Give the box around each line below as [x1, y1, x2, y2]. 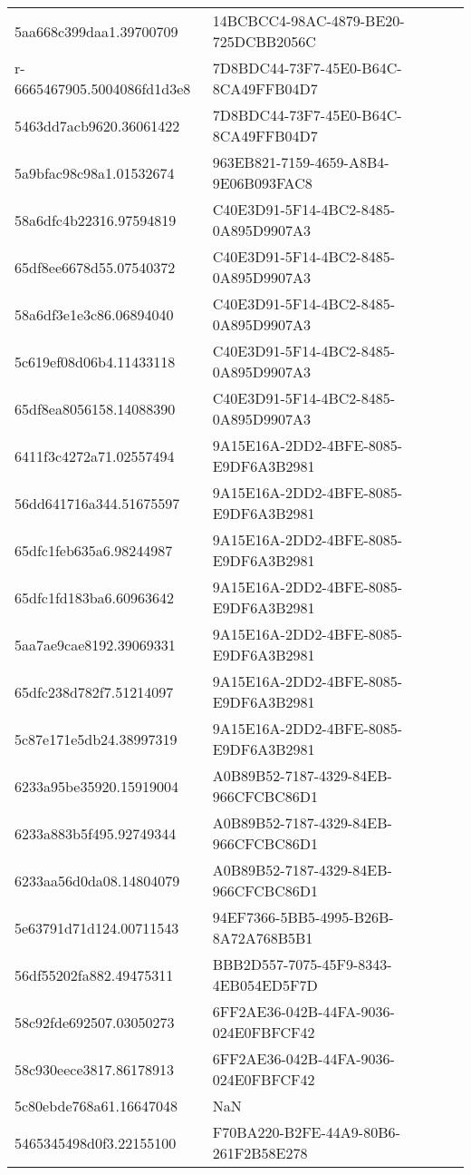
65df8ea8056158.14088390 [14, 397, 176, 419]
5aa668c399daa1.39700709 [14, 20, 178, 42]
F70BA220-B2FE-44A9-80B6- [212, 1121, 400, 1142]
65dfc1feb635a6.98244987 [14, 539, 173, 561]
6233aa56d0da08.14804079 [14, 869, 180, 891]
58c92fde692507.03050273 [14, 1011, 175, 1033]
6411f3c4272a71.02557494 [14, 445, 175, 466]
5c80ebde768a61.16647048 [14, 1095, 178, 1116]
